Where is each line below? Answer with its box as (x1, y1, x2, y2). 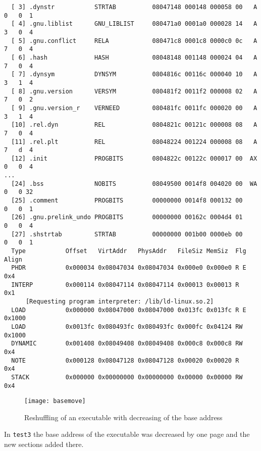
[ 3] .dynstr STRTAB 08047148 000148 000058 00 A (11, 4, 257, 11)
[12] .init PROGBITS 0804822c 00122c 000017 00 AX (11, 155, 257, 162)
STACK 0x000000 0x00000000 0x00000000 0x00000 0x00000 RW (11, 373, 243, 381)
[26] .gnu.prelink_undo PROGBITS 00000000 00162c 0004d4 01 (11, 214, 243, 221)
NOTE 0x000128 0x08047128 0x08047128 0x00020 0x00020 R (11, 357, 239, 364)
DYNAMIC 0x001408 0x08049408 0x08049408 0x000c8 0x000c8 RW (11, 340, 243, 347)
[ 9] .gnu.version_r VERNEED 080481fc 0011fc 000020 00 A (11, 104, 257, 112)
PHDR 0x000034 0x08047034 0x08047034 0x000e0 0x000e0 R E (11, 264, 246, 272)
